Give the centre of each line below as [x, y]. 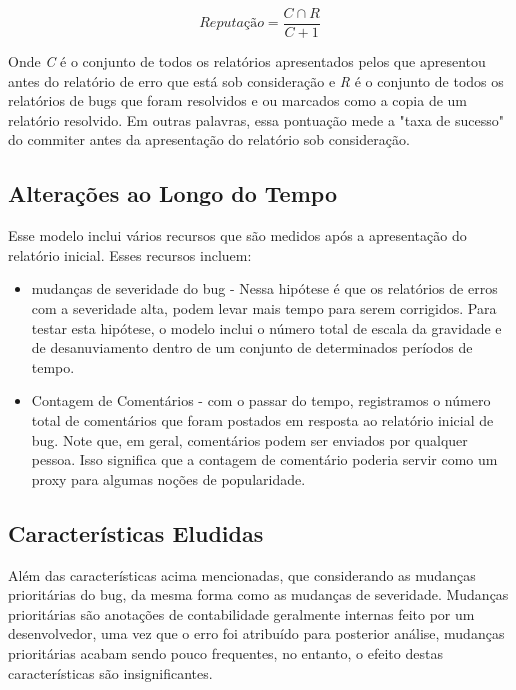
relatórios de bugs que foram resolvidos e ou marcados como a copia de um [238, 100]
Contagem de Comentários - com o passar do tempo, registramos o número [261, 400]
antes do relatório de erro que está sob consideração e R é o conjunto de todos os [256, 80]
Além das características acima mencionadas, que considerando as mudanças [242, 574]
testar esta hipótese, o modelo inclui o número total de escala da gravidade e [266, 327]
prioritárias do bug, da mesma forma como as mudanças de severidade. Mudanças [258, 594]
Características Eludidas [136, 532]
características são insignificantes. [110, 672]
